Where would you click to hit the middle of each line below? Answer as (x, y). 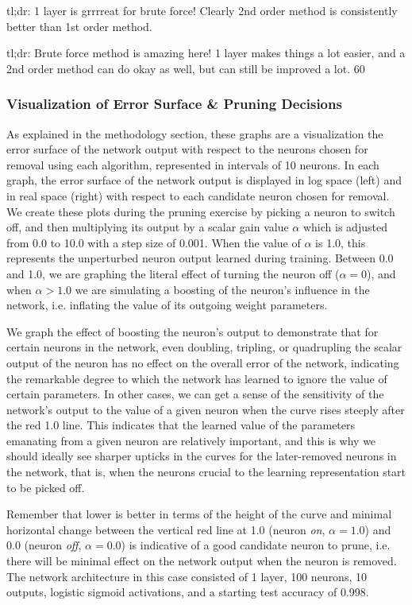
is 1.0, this (341, 242)
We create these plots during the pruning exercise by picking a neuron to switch (201, 211)
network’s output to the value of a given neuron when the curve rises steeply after (206, 409)
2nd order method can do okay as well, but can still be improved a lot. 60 (186, 68)
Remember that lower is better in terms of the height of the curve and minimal (199, 514)
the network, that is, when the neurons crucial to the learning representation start (206, 472)
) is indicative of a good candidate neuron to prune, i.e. (256, 545)
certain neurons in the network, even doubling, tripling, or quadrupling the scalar (204, 347)
